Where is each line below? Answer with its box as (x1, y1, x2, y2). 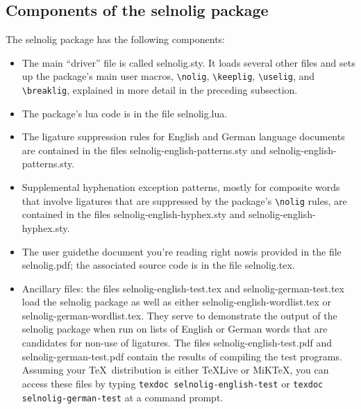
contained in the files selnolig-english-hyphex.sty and (22, 207, 246, 222)
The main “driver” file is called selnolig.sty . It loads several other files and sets (22, 55, 355, 69)
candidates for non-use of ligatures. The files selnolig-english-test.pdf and (22, 335, 333, 350)
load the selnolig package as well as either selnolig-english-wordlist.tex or (22, 294, 331, 309)
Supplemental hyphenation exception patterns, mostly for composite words (22, 180, 340, 194)
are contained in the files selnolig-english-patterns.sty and (22, 142, 267, 157)
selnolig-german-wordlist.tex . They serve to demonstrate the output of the (22, 308, 337, 322)
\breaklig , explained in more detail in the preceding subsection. (22, 83, 298, 97)
